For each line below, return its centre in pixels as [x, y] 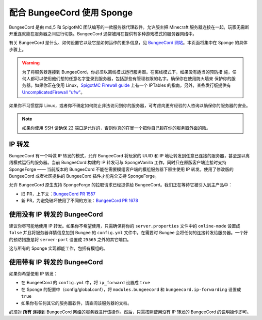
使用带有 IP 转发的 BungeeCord [56, 262]
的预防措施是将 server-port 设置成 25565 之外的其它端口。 [70, 239]
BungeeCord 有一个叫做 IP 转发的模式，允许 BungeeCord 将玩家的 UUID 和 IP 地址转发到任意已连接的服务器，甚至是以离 [129, 155]
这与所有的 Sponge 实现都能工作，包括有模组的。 [58, 248]
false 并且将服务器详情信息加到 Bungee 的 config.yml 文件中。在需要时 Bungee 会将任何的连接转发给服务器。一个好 [129, 233]
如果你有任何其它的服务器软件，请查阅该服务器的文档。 [76, 303]
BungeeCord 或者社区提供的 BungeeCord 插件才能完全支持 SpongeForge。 [84, 176]
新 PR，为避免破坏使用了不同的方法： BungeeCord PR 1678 [80, 200]
